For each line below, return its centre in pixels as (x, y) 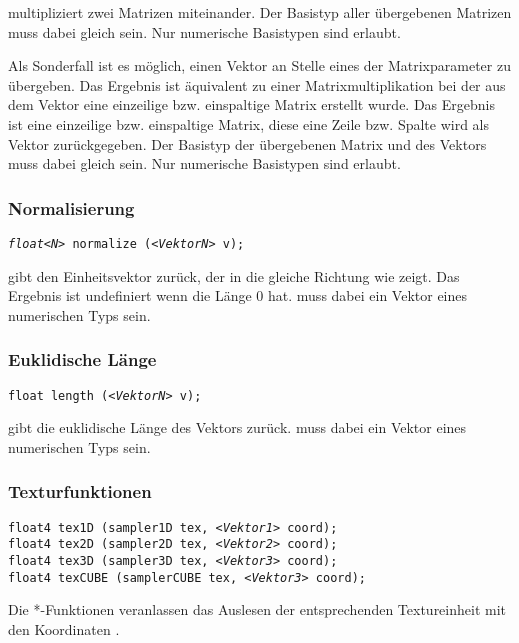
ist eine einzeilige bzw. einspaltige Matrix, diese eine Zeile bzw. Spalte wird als (249, 123)
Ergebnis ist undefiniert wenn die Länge (130, 295)
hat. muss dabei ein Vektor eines (368, 295)
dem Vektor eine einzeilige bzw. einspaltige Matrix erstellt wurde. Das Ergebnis (251, 104)
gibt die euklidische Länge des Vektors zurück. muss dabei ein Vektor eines (237, 427)
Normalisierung (71, 207)
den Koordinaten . (64, 628)
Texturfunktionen (80, 491)
